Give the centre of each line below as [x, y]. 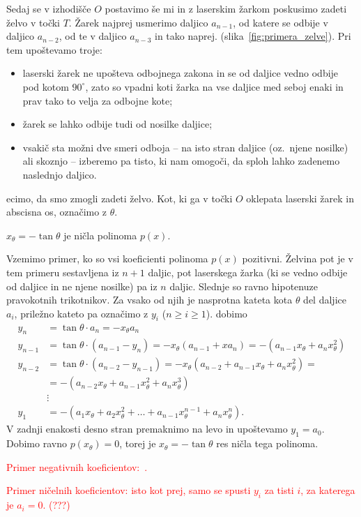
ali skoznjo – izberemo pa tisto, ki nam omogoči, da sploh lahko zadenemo [181, 161]
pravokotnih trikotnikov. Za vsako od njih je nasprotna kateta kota [149, 300]
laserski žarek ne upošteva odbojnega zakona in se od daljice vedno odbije [180, 73]
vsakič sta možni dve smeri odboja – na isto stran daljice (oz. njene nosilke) [185, 147]
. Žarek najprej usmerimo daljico [138, 22]
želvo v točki [33, 22]
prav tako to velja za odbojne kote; [98, 100]
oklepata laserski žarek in [300, 198]
